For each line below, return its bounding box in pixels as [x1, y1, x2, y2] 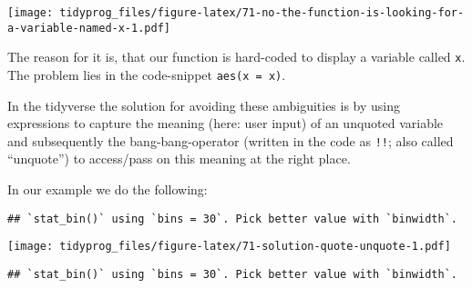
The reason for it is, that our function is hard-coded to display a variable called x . [7, 47, 466, 66]
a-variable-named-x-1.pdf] [7, 21, 170, 35]
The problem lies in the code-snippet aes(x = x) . [7, 65, 286, 84]
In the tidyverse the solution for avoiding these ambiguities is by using [7, 95, 401, 114]
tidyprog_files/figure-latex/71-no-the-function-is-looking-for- [59, 6, 465, 19]
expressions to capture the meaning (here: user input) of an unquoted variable [7, 114, 444, 133]
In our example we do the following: [7, 180, 208, 199]
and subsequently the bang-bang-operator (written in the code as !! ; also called [7, 131, 454, 150]
